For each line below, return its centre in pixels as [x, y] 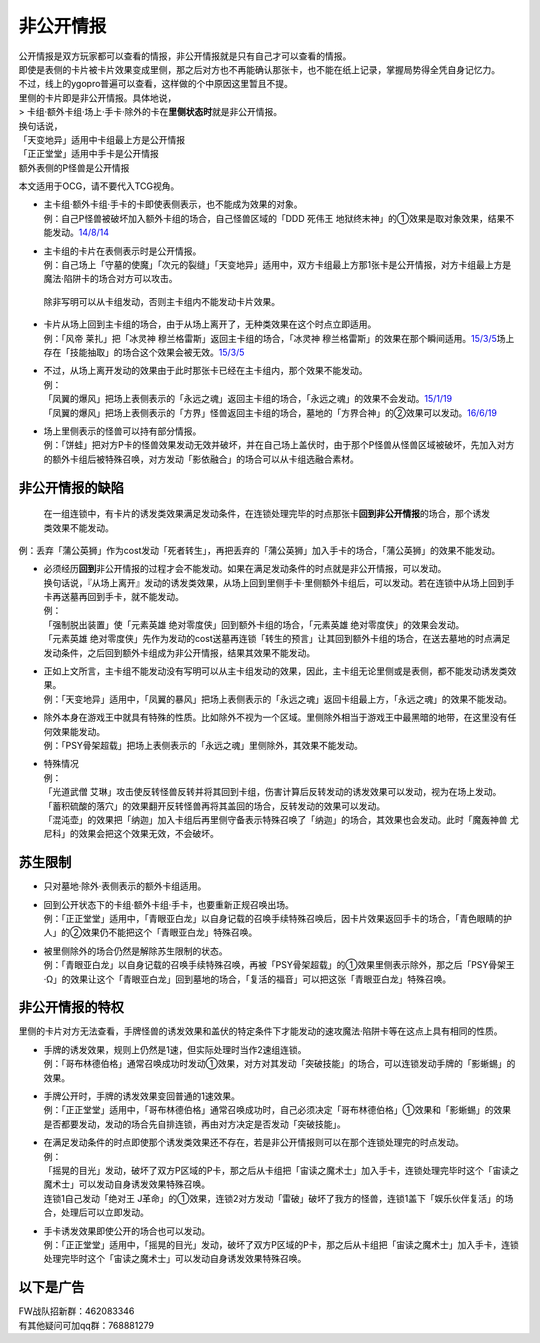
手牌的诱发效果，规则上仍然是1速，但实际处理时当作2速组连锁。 [175, 1049]
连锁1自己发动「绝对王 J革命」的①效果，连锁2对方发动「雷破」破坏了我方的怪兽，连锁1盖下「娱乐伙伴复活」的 [274, 1198]
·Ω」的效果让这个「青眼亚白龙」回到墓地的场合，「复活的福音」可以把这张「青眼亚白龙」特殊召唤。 [247, 979]
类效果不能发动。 [78, 527]
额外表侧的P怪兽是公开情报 [74, 167]
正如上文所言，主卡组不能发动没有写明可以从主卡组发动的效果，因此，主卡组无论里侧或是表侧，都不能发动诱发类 [275, 671]
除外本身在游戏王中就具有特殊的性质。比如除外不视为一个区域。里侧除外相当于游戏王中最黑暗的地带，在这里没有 [275, 717]
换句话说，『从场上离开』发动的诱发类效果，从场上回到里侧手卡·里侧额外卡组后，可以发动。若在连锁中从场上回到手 [279, 582]
